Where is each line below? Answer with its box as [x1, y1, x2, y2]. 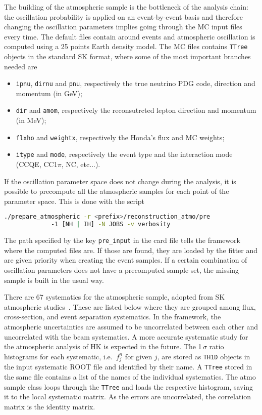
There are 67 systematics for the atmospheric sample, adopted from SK [4, 292, 225, 302]
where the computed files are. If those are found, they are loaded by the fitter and [4, 244, 258, 255]
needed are [4, 61, 37, 71]
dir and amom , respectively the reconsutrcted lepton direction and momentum [16, 105, 256, 115]
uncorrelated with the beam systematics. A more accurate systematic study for [4, 331, 248, 342]
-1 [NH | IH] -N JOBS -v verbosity [51, 221, 171, 228]
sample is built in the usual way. [4, 274, 104, 285]
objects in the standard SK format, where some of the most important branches [4, 51, 251, 62]
